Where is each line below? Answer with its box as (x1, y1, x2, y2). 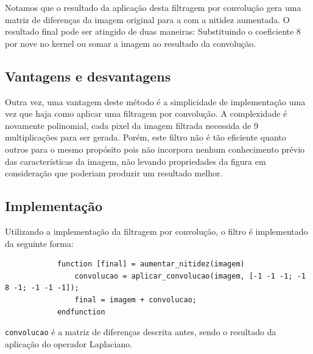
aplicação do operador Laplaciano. (5, 337, 133, 350)
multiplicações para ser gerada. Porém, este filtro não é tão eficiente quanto (5, 131, 286, 144)
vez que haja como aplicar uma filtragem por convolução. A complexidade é (5, 107, 287, 120)
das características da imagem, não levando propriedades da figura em (5, 154, 266, 167)
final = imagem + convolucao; (74, 295, 197, 304)
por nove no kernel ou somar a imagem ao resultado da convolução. (5, 36, 256, 49)
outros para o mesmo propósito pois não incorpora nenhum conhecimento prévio (5, 142, 305, 155)
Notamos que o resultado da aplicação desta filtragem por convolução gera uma (5, 1, 301, 13)
